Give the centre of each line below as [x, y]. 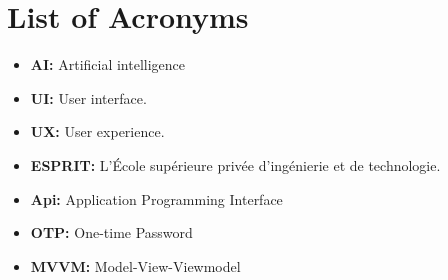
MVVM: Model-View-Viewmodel [135, 265]
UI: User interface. [88, 97]
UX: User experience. [97, 131]
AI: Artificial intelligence [108, 64]
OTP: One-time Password [111, 232]
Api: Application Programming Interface [156, 198]
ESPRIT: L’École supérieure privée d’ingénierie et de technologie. [235, 164]
